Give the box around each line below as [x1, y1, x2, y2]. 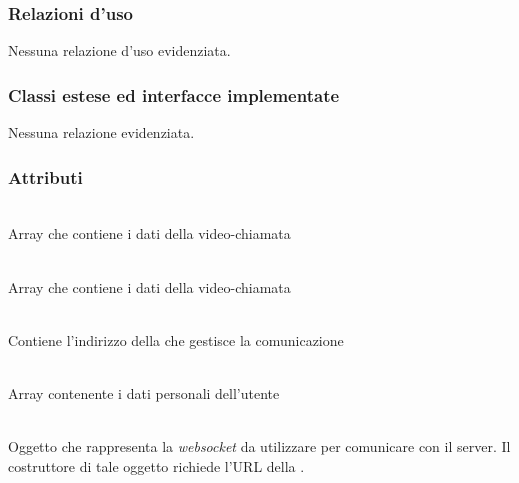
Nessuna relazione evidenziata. [8, 122, 195, 143]
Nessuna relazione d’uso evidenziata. [8, 40, 231, 61]
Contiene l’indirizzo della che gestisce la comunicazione [8, 329, 344, 350]
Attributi [8, 164, 83, 189]
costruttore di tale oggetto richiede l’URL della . [8, 455, 305, 476]
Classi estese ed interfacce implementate [8, 82, 340, 107]
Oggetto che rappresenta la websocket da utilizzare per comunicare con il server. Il [8, 436, 511, 457]
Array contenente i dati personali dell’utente [8, 383, 280, 403]
